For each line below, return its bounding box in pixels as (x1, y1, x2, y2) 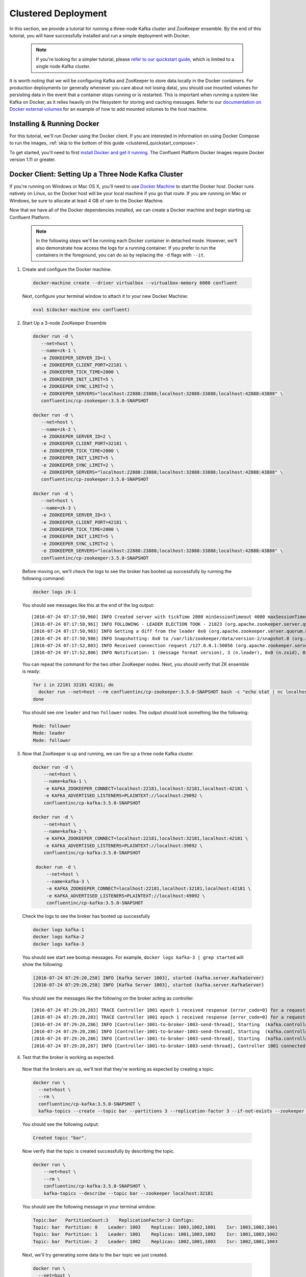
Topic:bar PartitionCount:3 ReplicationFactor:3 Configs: (33, 1217, 195, 1223)
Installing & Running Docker (9, 119, 99, 128)
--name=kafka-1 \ (43, 778, 87, 784)
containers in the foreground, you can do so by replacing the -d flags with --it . (36, 252, 205, 258)
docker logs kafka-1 (33, 927, 84, 932)
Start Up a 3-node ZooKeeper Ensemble (22, 320, 107, 326)
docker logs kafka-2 (33, 934, 84, 940)
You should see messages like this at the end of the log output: (22, 602, 155, 608)
